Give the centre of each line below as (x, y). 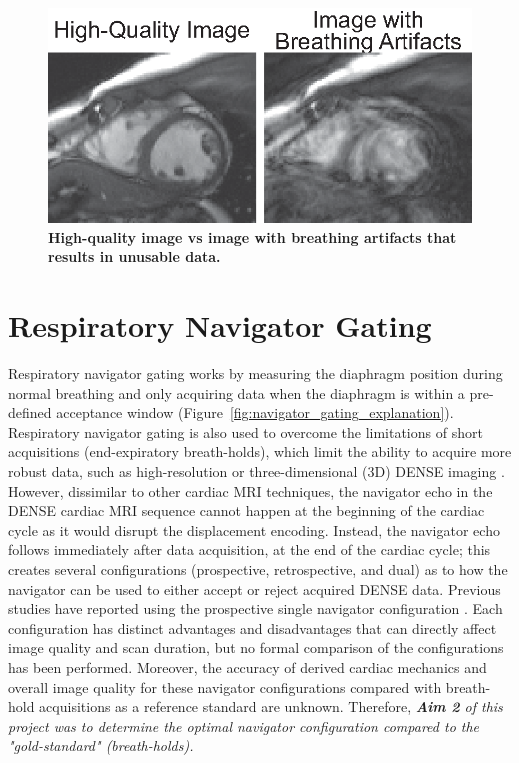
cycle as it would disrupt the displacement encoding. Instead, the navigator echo (254, 529)
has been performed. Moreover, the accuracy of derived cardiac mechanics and (247, 666)
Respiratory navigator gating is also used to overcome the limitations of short (245, 431)
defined (30, 412)
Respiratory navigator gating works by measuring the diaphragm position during (255, 373)
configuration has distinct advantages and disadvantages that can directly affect (252, 627)
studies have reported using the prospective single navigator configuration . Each (255, 608)
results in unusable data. (134, 256)
